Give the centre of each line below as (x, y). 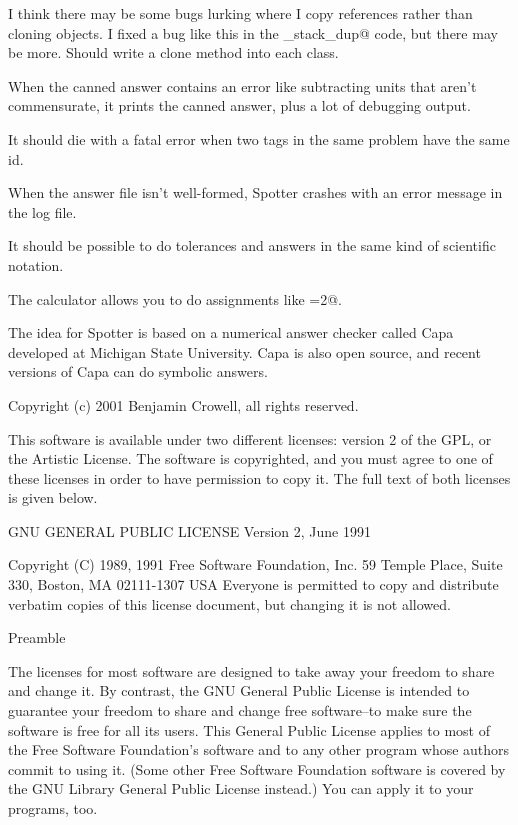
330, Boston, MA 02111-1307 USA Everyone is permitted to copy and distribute (253, 584)
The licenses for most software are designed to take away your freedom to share (251, 670)
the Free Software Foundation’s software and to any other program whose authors (259, 749)
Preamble (37, 637)
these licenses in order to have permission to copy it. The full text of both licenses (259, 477)
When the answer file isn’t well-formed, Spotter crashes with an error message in (255, 192)
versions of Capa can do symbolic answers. (138, 371)
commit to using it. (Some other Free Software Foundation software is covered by (257, 768)
